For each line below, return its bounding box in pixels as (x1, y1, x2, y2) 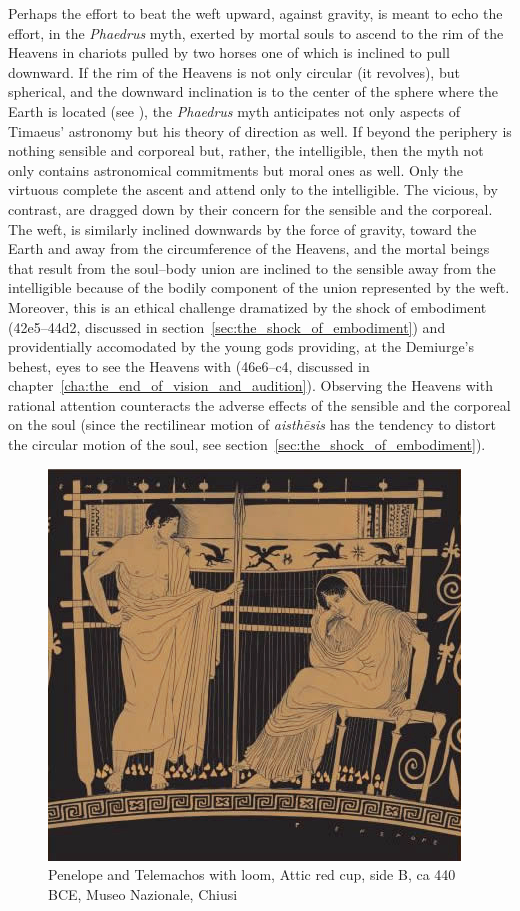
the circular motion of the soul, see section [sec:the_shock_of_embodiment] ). (8, 434, 486, 455)
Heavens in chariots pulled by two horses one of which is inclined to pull (8, 42, 450, 63)
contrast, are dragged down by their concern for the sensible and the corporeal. (8, 198, 493, 219)
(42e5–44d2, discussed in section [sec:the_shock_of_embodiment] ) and (8, 316, 446, 337)
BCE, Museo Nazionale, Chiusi (48, 883, 238, 904)
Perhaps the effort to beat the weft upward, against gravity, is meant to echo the (8, 3, 503, 23)
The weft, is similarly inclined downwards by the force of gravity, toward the (8, 218, 477, 239)
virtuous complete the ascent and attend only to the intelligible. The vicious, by (8, 179, 498, 200)
